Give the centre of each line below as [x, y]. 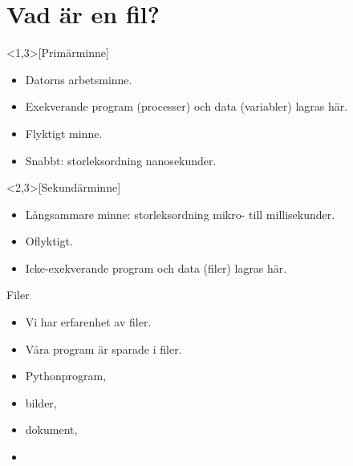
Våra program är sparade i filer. [103, 348]
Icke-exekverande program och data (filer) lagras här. [156, 267]
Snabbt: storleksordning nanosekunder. [121, 160]
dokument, [51, 430]
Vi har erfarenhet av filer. [88, 322]
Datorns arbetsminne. [79, 79]
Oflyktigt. [49, 241]
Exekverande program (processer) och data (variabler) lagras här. [187, 106]
